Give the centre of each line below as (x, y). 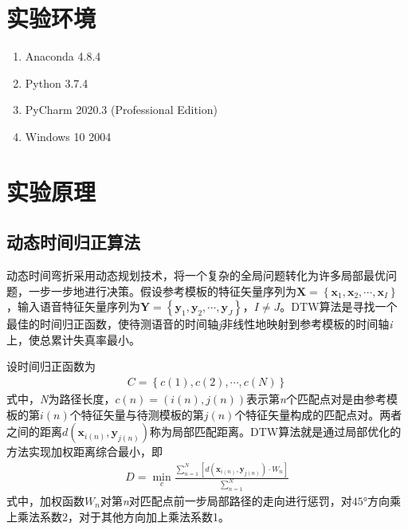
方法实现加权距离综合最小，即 (84, 451)
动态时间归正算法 (73, 242)
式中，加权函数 (45, 501)
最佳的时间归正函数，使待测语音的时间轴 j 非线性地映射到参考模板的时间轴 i (200, 324)
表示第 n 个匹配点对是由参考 (316, 399)
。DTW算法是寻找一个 (339, 306)
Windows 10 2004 (68, 136)
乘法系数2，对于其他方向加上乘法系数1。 (123, 516)
